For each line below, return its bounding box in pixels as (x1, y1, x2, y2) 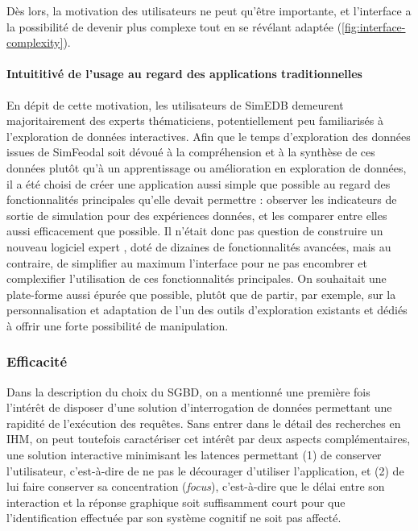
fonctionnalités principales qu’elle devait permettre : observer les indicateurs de (6, 191, 397, 208)
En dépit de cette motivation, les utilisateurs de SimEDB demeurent (6, 96, 344, 113)
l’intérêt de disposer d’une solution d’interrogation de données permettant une (6, 399, 392, 416)
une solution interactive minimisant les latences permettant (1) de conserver (6, 446, 382, 463)
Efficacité (6, 351, 68, 371)
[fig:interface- (341, 18, 406, 35)
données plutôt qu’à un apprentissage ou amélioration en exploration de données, (6, 159, 407, 176)
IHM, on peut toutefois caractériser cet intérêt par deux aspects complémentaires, (6, 430, 411, 447)
